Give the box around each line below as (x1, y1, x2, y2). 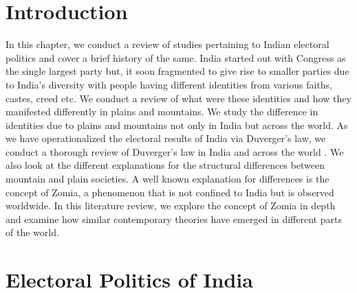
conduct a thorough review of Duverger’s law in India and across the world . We (6, 144, 344, 159)
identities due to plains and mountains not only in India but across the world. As (6, 117, 348, 132)
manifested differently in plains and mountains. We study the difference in (6, 104, 318, 119)
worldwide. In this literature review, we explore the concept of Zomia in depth (6, 198, 336, 213)
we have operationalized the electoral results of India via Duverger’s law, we (6, 131, 326, 145)
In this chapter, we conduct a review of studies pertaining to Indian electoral (6, 37, 329, 51)
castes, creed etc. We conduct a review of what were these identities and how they (6, 91, 351, 105)
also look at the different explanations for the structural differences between (6, 158, 325, 172)
